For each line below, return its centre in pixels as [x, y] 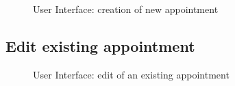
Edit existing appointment [100, 45]
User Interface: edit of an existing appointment [131, 74]
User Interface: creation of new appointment [126, 9]
